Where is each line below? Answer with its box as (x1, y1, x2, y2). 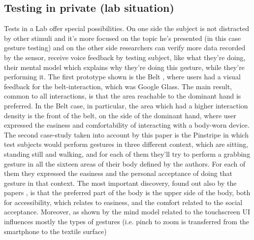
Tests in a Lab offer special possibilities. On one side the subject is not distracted (4, 23, 250, 34)
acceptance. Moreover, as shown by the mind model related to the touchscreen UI (4, 206, 251, 217)
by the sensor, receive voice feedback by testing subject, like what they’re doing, (4, 52, 246, 62)
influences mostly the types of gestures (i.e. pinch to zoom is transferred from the (4, 216, 250, 227)
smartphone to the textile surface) (4, 226, 107, 236)
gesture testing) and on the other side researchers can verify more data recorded (4, 42, 246, 53)
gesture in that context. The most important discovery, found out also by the (4, 177, 237, 188)
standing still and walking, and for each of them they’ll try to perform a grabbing (4, 148, 251, 159)
